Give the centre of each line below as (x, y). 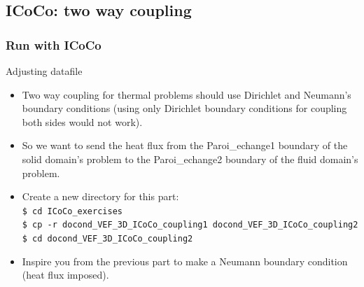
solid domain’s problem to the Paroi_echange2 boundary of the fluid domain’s (190, 159)
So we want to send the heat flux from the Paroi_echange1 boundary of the (185, 145)
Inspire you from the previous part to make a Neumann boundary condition (185, 261)
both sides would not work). (82, 121)
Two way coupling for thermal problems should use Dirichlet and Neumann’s (187, 94)
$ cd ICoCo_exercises (72, 211)
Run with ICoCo (54, 44)
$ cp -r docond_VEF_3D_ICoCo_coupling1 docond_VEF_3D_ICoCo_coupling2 (190, 225)
